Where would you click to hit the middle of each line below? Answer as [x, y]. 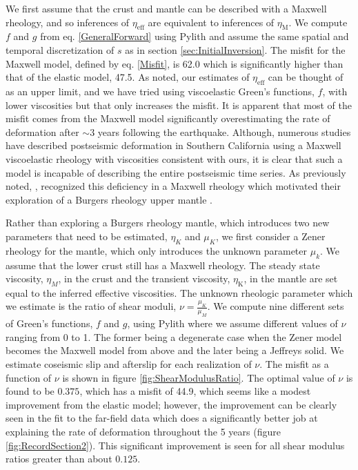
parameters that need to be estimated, [87, 236]
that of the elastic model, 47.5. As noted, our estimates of [128, 77]
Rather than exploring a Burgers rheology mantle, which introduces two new [168, 223]
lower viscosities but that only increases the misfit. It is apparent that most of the [179, 105]
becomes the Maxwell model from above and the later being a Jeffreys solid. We [175, 350]
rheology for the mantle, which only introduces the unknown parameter [157, 250]
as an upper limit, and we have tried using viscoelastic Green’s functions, [160, 91]
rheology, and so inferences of [68, 22]
